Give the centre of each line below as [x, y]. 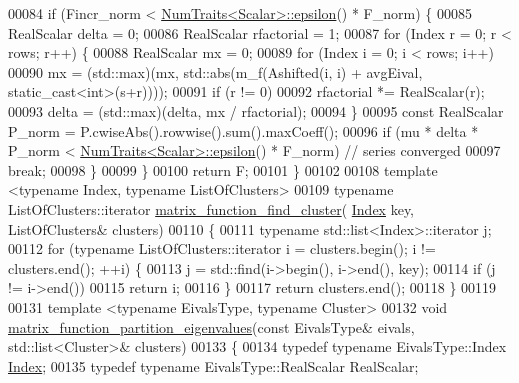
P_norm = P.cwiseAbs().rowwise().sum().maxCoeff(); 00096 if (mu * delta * [243, 130]
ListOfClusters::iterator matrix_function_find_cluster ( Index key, [211, 208]
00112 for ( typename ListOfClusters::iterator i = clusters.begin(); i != [222, 248]
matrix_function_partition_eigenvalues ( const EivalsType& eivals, [211, 326]
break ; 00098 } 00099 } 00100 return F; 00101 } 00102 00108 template [223, 169]
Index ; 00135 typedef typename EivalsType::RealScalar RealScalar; [213, 365]
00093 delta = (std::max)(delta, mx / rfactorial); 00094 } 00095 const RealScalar [256, 110]
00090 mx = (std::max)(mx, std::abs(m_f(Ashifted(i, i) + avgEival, [215, 71]
